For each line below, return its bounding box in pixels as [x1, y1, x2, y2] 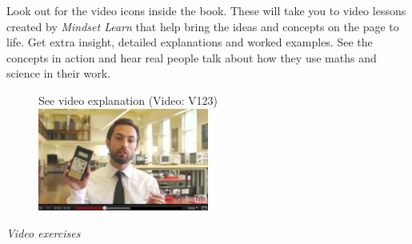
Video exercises [6, 224, 81, 241]
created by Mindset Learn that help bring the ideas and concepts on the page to [6, 18, 399, 34]
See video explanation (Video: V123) [38, 91, 218, 108]
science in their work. [6, 65, 111, 82]
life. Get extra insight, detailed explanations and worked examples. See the [6, 34, 373, 50]
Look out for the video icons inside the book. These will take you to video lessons [6, 2, 406, 18]
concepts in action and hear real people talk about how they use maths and [6, 49, 377, 66]
